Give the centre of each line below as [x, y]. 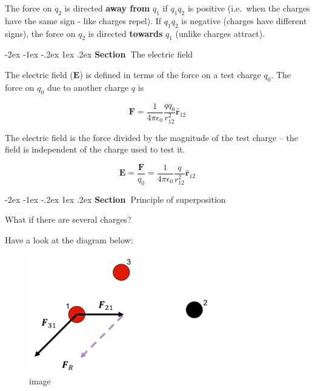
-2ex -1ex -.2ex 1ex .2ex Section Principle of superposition [115, 199]
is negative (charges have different [244, 20]
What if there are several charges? [68, 219]
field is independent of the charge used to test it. [95, 149]
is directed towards [125, 33]
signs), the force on [40, 33]
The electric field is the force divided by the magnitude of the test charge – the [152, 137]
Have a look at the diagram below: [69, 239]
